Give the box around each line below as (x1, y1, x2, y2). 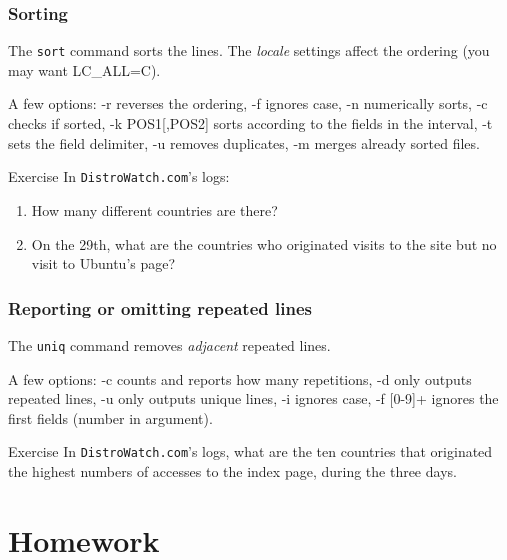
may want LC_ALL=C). (8, 59, 161, 80)
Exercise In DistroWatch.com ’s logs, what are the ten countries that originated (8, 441, 493, 462)
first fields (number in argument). (8, 407, 213, 428)
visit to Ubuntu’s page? (31, 253, 176, 274)
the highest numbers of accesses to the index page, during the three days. (8, 461, 457, 481)
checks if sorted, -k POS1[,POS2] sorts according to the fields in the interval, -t (8, 113, 493, 134)
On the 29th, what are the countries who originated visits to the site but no (31, 233, 497, 254)
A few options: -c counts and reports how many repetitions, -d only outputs (8, 368, 472, 389)
